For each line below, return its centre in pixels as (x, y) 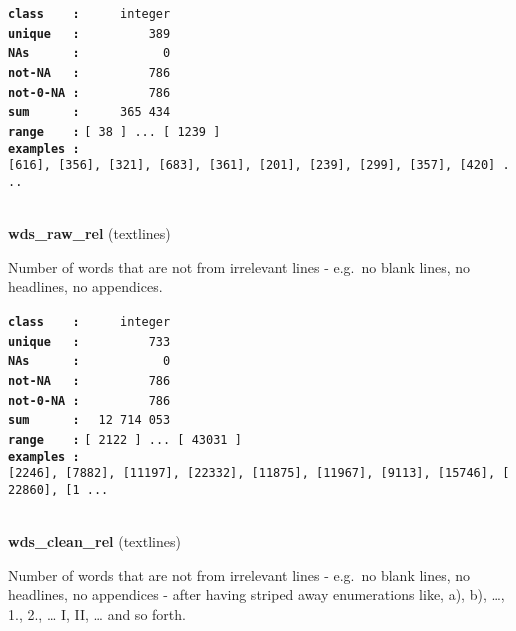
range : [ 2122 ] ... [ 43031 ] (125, 439)
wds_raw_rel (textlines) (89, 233)
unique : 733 (89, 341)
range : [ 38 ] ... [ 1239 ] (114, 131)
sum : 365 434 (89, 112)
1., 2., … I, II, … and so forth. (97, 613)
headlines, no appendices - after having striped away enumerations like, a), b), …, (256, 594)
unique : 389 (89, 33)
